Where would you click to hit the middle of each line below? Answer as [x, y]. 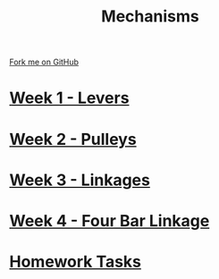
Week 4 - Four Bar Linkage [109, 220]
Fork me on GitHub [44, 62]
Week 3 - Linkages [80, 180]
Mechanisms [150, 17]
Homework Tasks [75, 262]
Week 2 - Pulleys [73, 139]
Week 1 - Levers [69, 98]
